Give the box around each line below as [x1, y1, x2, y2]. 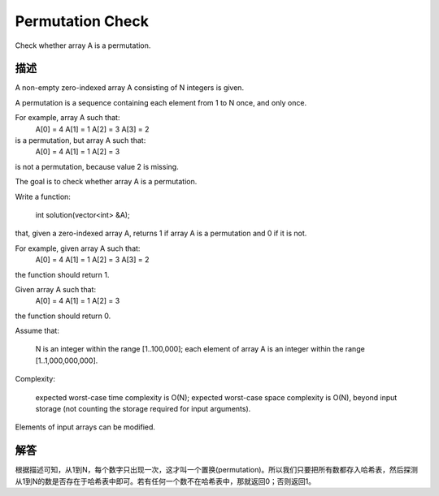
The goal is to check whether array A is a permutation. [15, 177, 198, 187]
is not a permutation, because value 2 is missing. [15, 162, 179, 171]
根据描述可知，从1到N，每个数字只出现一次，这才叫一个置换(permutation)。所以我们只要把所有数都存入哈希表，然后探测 [15, 465, 419, 475]
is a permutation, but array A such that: [15, 136, 146, 145]
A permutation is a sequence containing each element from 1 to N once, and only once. [15, 97, 307, 107]
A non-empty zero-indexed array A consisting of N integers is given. [15, 83, 244, 93]
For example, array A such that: [15, 113, 120, 123]
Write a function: [15, 192, 71, 201]
